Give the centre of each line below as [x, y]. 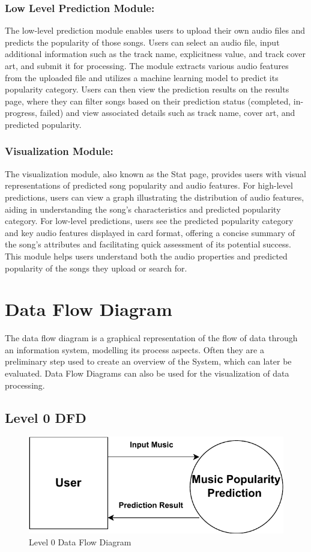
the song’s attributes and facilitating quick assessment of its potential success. [148, 244]
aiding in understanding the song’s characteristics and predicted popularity [143, 209]
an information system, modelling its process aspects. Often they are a [134, 349]
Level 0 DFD [46, 417]
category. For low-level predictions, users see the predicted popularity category [149, 221]
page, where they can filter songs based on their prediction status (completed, [148, 101]
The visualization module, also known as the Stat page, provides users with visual [155, 173]
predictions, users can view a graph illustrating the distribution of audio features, [155, 197]
